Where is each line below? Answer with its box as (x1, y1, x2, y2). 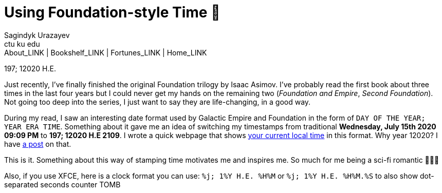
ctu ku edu (4, 39, 40, 48)
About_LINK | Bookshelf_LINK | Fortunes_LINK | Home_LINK (4, 48, 207, 57)
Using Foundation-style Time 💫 (4, 4, 220, 21)
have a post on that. (4, 139, 71, 148)
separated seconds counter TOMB (4, 180, 121, 189)
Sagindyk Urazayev (4, 30, 70, 40)
